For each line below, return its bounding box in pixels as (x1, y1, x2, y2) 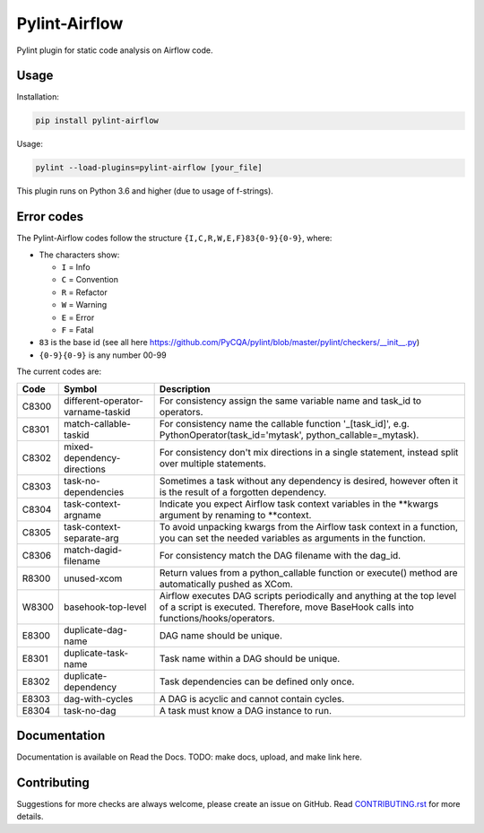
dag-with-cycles (63, 692, 134, 705)
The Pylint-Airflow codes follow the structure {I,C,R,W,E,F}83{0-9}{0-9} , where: (16, 233, 333, 244)
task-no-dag (63, 704, 117, 716)
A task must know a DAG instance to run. (159, 704, 332, 716)
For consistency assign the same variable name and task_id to (159, 395, 421, 407)
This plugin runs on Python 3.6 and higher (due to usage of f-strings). (16, 186, 273, 196)
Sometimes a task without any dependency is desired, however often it (159, 474, 459, 487)
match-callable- (63, 417, 132, 430)
